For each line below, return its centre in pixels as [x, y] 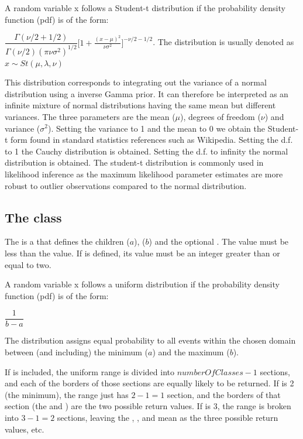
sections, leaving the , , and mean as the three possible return [168, 417]
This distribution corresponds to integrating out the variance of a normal [136, 82]
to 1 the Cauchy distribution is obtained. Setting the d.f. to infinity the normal [147, 151]
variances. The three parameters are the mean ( [90, 116]
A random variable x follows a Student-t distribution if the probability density [145, 8]
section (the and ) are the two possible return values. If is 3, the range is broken [148, 406]
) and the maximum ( [191, 351]
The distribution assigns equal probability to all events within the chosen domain [150, 340]
